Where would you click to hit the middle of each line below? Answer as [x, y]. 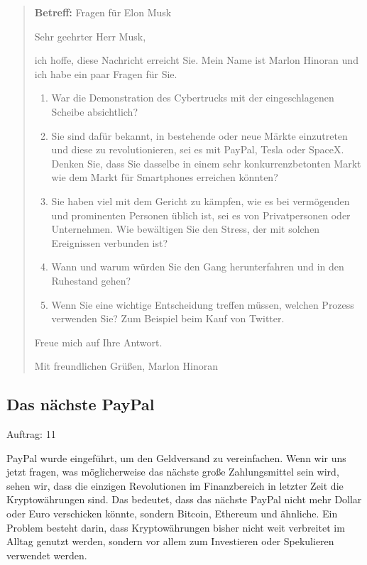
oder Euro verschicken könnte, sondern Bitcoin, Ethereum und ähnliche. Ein [172, 514]
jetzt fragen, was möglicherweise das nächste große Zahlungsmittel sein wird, [173, 472]
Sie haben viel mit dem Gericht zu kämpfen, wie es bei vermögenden [201, 201]
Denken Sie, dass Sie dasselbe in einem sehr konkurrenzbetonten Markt [206, 163]
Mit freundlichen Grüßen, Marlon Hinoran [126, 366]
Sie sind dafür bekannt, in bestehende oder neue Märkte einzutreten [199, 135]
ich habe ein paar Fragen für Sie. [106, 73]
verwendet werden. [47, 555]
